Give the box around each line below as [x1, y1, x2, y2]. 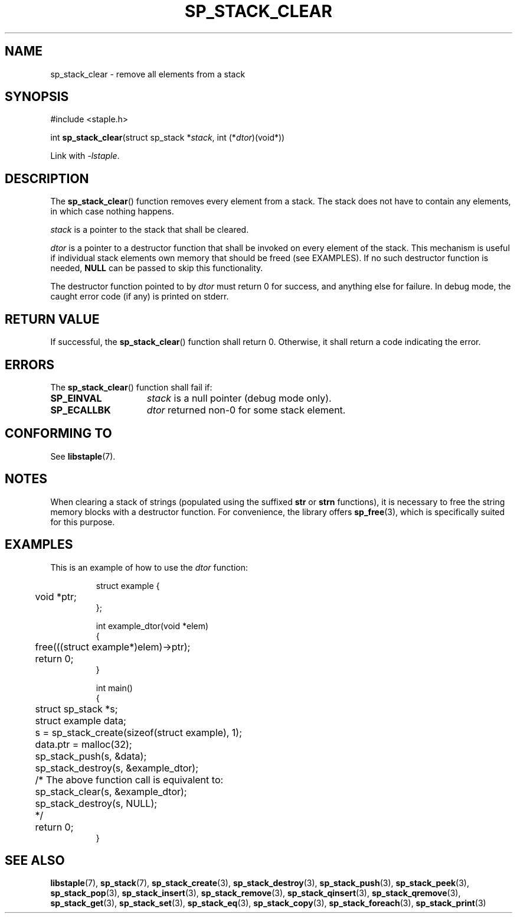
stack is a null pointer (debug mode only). [146, 392, 332, 404]
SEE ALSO [5, 852, 65, 868]
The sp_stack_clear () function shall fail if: [50, 382, 212, 392]
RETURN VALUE [5, 311, 100, 327]
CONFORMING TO [5, 426, 112, 441]
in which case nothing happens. [50, 206, 174, 217]
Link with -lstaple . [50, 151, 120, 161]
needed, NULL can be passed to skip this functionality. [50, 263, 263, 274]
